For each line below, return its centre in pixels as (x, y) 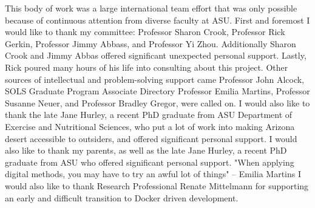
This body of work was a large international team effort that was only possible (151, 8)
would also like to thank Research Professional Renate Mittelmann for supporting (157, 185)
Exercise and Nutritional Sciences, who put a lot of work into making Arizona (150, 126)
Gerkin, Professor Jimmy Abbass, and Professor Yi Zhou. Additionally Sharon (151, 43)
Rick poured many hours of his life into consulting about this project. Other (147, 67)
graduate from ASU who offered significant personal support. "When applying (150, 162)
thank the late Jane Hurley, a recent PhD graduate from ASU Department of (149, 115)
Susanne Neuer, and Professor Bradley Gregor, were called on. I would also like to (157, 102)
